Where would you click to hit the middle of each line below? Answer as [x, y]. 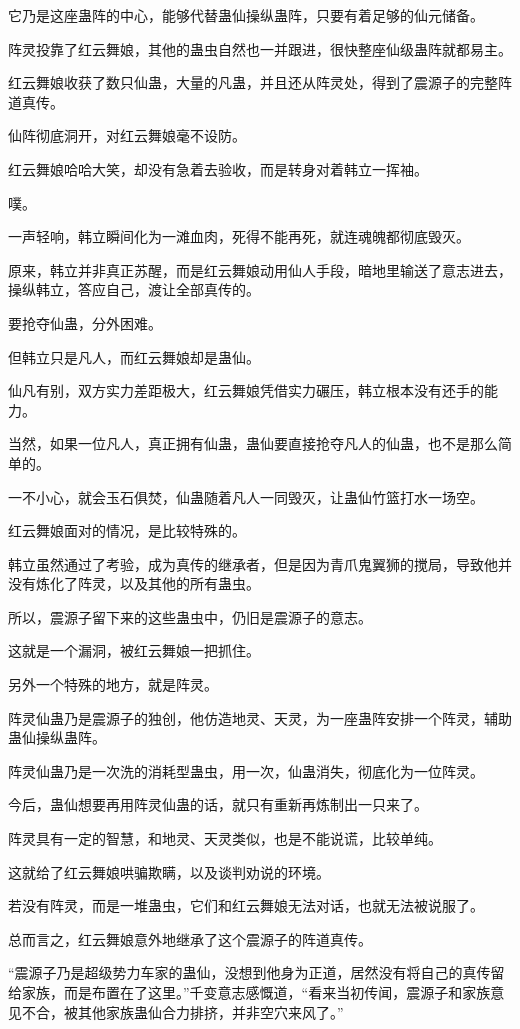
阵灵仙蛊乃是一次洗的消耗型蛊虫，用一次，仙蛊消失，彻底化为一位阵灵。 [246, 770]
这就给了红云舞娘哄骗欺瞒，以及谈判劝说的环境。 [169, 871]
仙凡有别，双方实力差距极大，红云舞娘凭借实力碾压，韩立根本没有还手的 [246, 390]
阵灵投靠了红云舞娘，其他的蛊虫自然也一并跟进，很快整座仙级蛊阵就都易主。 [260, 48]
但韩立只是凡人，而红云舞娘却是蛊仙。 [134, 356]
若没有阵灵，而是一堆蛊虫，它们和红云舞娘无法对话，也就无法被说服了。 [246, 905]
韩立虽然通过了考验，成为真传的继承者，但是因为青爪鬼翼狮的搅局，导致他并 [260, 563]
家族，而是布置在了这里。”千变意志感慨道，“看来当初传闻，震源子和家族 [256, 992]
